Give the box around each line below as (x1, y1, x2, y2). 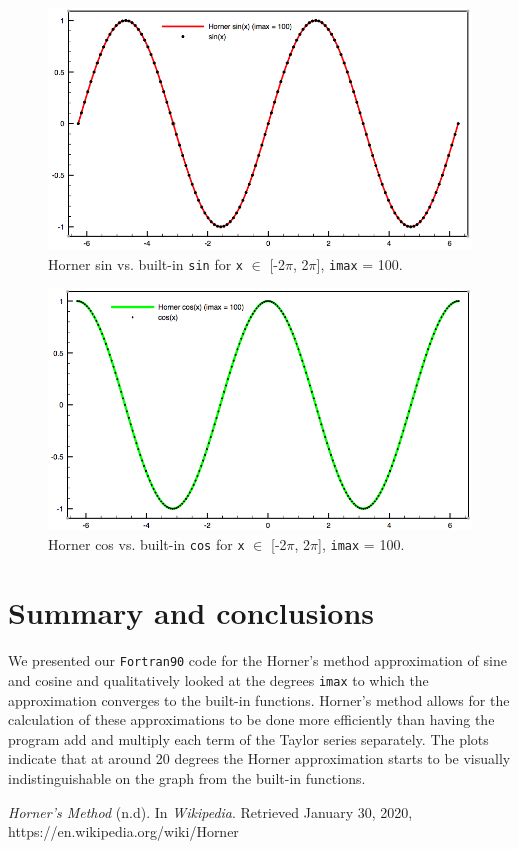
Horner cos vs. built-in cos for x (48, 533, 245, 554)
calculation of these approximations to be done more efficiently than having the (8, 709, 495, 730)
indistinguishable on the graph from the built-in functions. (8, 768, 366, 789)
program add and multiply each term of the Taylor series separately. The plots (8, 728, 489, 749)
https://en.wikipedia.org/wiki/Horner (8, 821, 239, 842)
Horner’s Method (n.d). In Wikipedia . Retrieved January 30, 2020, (8, 801, 413, 822)
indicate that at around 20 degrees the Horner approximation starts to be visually (8, 748, 511, 769)
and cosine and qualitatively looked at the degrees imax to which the (8, 670, 429, 691)
